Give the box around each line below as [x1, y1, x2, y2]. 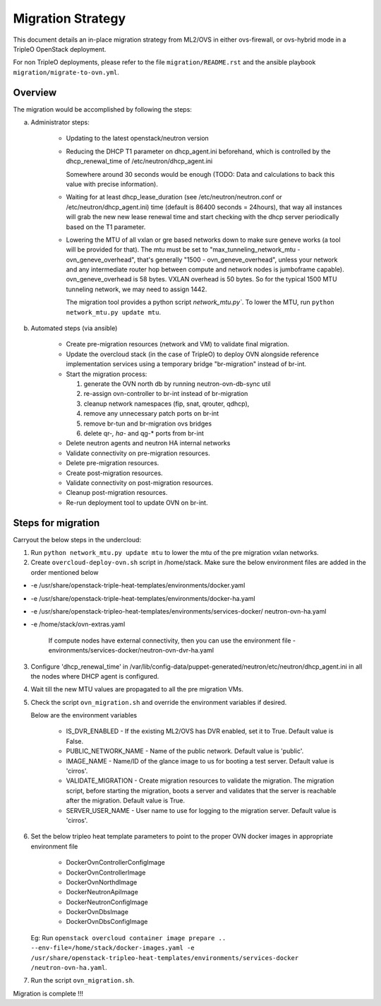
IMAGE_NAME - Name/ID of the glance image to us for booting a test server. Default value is [66, 756, 334, 765]
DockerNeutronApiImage [66, 888, 139, 896]
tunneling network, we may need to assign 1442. [66, 285, 207, 293]
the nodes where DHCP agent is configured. [30, 672, 159, 680]
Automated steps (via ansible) [30, 324, 118, 332]
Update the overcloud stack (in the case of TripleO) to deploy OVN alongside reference [66, 350, 320, 358]
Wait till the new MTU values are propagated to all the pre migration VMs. [30, 685, 243, 694]
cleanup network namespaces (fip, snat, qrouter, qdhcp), [83, 399, 250, 408]
